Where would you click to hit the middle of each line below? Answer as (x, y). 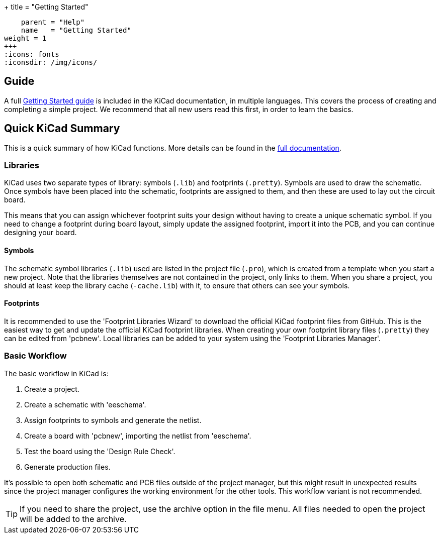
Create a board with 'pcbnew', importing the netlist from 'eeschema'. (138, 436)
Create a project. (52, 389)
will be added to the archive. (73, 519)
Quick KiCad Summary (62, 129)
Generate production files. (67, 467)
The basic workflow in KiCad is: (56, 373)
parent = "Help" (53, 22)
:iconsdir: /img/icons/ (51, 62)
